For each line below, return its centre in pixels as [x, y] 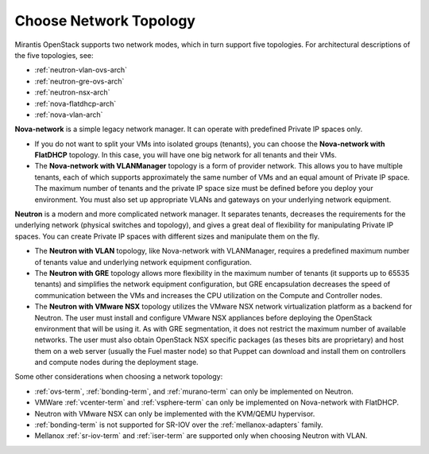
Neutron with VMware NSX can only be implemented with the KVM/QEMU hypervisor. [175, 413]
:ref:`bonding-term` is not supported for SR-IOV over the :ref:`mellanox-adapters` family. [179, 425]
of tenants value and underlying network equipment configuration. [143, 262]
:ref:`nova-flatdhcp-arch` [75, 103]
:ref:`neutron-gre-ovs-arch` [79, 81]
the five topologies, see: [54, 55]
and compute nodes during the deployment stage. [116, 363]
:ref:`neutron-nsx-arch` [72, 92]
